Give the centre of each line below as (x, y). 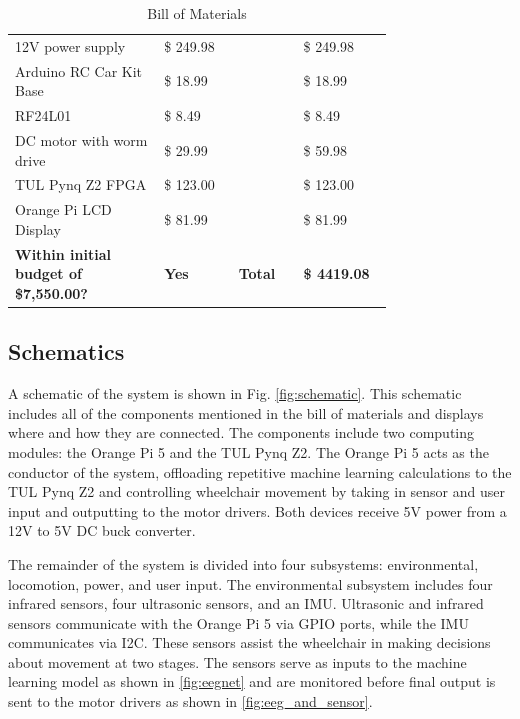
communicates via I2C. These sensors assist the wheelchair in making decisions (249, 642)
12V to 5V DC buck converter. (102, 530)
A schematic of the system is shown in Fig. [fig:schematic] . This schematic (235, 393)
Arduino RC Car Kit (79, 70)
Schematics (66, 351)
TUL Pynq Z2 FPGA (81, 184)
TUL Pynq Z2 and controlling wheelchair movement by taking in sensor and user (256, 491)
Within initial (63, 253)
